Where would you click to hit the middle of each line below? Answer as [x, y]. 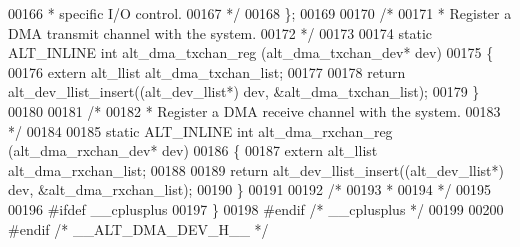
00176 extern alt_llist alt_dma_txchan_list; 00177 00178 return [207, 71]
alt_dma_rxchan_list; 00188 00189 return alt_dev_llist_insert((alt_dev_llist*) [256, 169]
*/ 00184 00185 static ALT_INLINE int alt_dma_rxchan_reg [200, 130]
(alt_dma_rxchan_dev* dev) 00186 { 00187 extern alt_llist [193, 150]
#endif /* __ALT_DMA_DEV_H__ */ [138, 228]
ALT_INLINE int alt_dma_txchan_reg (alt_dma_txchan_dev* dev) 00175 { [251, 52]
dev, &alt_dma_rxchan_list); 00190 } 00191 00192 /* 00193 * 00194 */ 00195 [250, 189]
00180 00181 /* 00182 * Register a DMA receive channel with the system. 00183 [254, 110]
